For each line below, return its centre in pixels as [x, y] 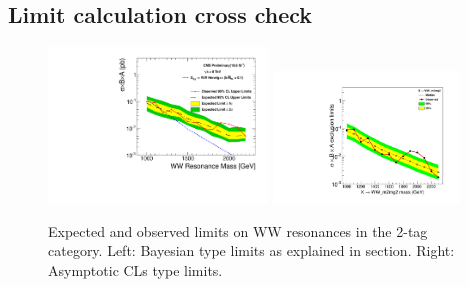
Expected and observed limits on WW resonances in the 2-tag [238, 230]
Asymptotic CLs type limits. [135, 269]
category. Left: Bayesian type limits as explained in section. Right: [251, 250]
